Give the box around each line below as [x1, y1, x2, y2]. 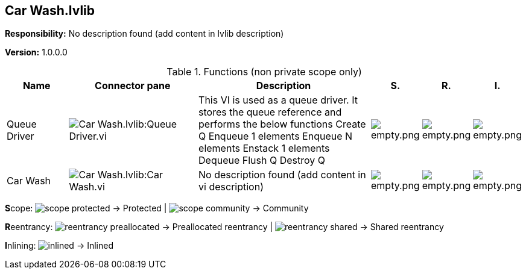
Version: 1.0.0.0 [5, 47, 68, 58]
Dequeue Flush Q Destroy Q [198, 154, 326, 167]
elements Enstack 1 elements [198, 142, 330, 155]
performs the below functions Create [198, 118, 366, 131]
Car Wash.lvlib [5, 3, 95, 18]
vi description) [198, 181, 264, 193]
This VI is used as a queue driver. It [198, 94, 358, 107]
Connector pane [95, 79, 171, 92]
